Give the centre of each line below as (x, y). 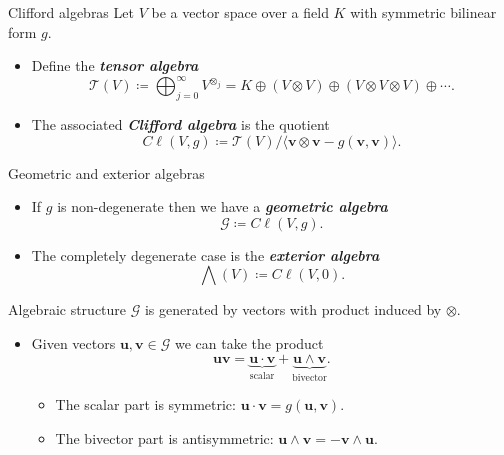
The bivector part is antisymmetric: (164, 437)
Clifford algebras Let (71, 12)
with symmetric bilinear (423, 12)
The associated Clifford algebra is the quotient (180, 124)
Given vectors (73, 343)
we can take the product (249, 343)
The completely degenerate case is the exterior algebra (205, 254)
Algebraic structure (67, 309)
